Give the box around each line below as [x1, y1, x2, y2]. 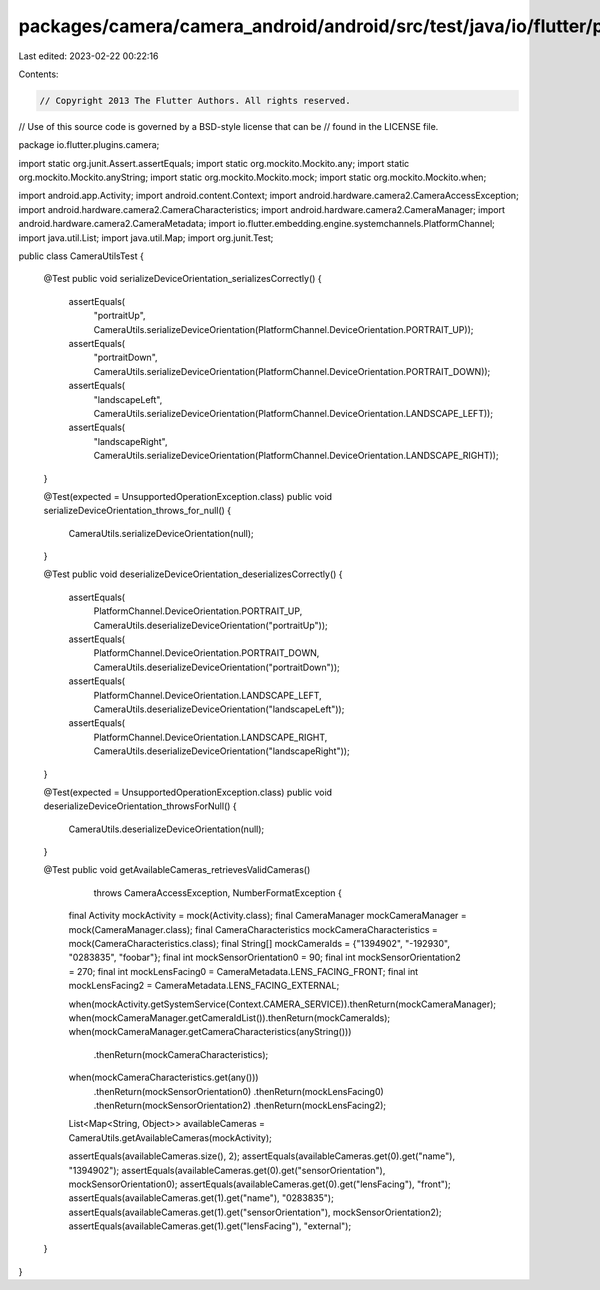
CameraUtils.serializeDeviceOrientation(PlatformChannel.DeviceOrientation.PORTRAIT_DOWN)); [93, 365, 491, 377]
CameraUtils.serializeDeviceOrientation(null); [68, 527, 254, 539]
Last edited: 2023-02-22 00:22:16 [18, 50, 159, 62]
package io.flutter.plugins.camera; [18, 139, 160, 151]
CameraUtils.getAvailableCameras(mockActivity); [68, 1131, 272, 1144]
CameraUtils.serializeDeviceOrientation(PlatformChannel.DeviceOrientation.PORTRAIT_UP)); [93, 323, 474, 335]
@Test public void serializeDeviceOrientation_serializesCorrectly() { [43, 273, 322, 285]
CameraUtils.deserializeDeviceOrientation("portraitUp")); [93, 619, 329, 631]
